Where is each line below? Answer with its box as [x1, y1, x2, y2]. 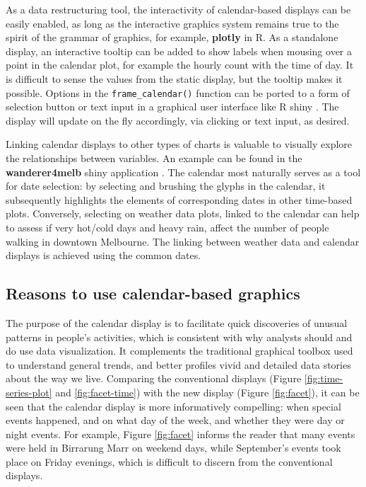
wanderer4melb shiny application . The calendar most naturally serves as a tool [6, 164, 361, 179]
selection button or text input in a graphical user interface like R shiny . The [6, 99, 339, 114]
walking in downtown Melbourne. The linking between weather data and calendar [6, 234, 360, 248]
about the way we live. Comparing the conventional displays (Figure [6, 371, 302, 386]
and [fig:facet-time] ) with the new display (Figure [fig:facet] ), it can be [55, 384, 360, 399]
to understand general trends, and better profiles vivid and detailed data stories [6, 357, 351, 372]
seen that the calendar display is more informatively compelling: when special [6, 399, 341, 413]
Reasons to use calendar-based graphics [6, 282, 300, 304]
